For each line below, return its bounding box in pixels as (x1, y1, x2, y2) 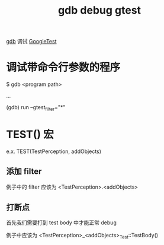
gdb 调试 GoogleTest (6, 38, 57, 45)
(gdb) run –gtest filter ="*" (6, 104, 66, 112)
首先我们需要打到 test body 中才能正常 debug (6, 219, 117, 226)
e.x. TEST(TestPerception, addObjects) (6, 148, 102, 155)
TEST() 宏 (6, 128, 54, 141)
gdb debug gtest (58, 4, 141, 17)
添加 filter (6, 167, 42, 177)
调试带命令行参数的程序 (6, 61, 121, 74)
